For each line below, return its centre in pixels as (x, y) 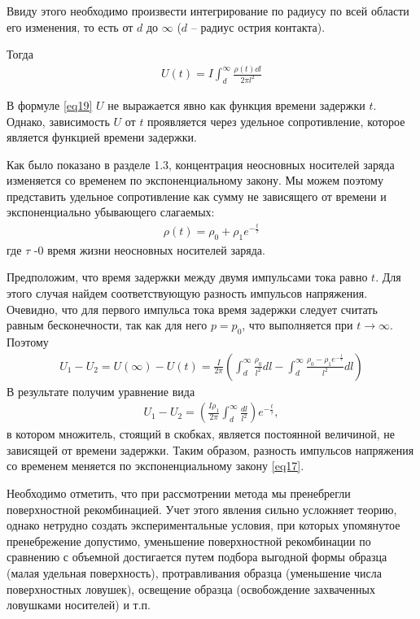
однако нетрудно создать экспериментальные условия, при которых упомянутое (203, 525)
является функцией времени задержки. (102, 137)
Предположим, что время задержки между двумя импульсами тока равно (187, 277)
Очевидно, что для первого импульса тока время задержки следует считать (192, 309)
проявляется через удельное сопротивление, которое (276, 121)
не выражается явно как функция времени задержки (236, 105)
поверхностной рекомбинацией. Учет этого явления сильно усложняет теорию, (202, 509)
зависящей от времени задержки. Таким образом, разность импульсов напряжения (210, 449)
